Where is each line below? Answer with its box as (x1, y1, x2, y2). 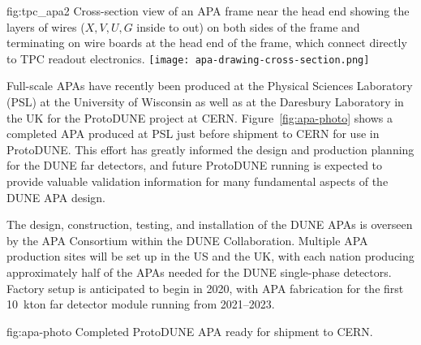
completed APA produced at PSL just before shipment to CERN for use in (6, 125, 380, 142)
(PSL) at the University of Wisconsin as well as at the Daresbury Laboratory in (6, 93, 404, 110)
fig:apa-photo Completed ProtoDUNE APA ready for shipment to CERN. (6, 322, 373, 339)
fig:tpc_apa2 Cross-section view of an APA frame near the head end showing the (6, 2, 410, 19)
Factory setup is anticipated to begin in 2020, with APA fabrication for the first (6, 279, 404, 296)
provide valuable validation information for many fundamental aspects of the (6, 173, 389, 189)
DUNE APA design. (6, 188, 106, 205)
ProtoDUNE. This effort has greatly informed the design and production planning (6, 140, 415, 157)
